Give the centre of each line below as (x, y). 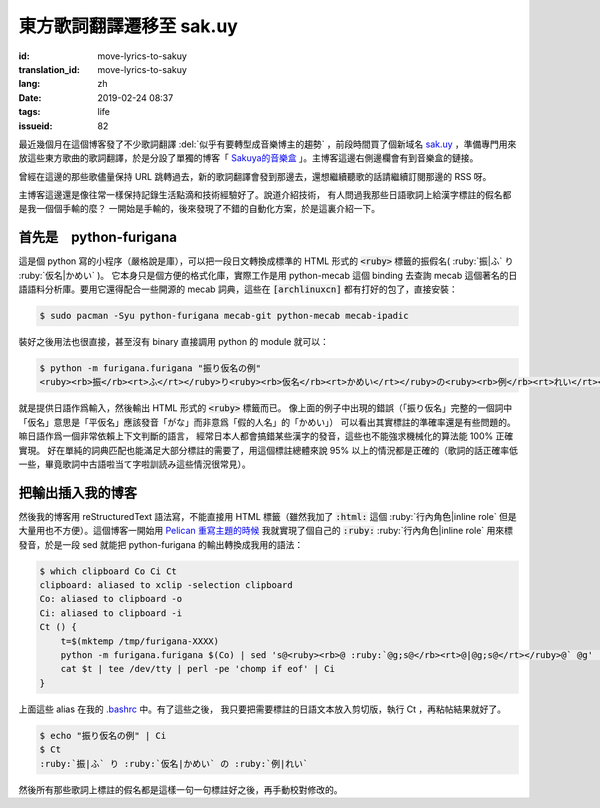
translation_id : (49, 69)
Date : (30, 97)
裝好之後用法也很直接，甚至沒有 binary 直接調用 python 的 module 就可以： (174, 342)
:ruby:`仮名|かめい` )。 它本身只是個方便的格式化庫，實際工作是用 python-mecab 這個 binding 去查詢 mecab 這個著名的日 (268, 275)
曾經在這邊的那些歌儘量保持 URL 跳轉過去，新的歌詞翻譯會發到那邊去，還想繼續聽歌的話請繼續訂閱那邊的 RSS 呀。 (255, 176)
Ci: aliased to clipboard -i (111, 613)
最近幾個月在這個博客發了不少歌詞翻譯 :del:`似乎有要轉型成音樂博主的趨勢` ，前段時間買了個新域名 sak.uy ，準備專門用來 (267, 144)
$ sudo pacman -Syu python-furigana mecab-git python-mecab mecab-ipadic (224, 316)
